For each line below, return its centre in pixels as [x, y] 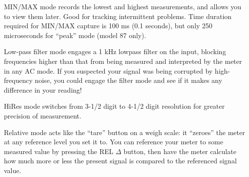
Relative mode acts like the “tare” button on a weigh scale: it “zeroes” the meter [124, 132]
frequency [18, 80]
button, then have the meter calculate [180, 151]
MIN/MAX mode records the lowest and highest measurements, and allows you [123, 6]
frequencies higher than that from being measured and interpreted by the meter [123, 61]
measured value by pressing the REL [59, 151]
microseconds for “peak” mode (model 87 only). [75, 35]
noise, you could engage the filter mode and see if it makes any [128, 80]
